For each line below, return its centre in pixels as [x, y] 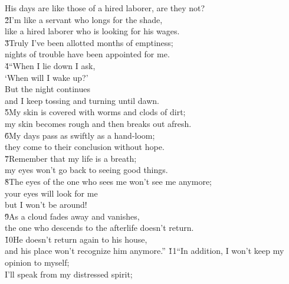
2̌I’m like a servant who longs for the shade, [84, 19]
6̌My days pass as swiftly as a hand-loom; [80, 135]
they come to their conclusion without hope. [85, 147]
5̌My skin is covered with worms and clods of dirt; [95, 112]
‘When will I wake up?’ [47, 77]
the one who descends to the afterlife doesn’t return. [99, 228]
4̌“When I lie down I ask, [50, 65]
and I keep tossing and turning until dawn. [82, 100]
